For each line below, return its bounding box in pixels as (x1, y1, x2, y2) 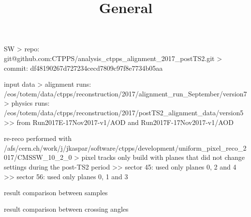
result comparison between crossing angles (4, 203, 129, 214)
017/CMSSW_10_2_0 (4, 152, 72, 162)
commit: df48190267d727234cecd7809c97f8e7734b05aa (4, 62, 163, 73)
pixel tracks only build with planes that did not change (81, 152, 245, 162)
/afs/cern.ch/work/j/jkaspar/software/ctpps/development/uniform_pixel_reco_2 (4, 142, 247, 153)
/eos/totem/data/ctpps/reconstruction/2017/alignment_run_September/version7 (4, 88, 247, 98)
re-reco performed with (4, 133, 72, 143)
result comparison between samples (4, 187, 108, 198)
